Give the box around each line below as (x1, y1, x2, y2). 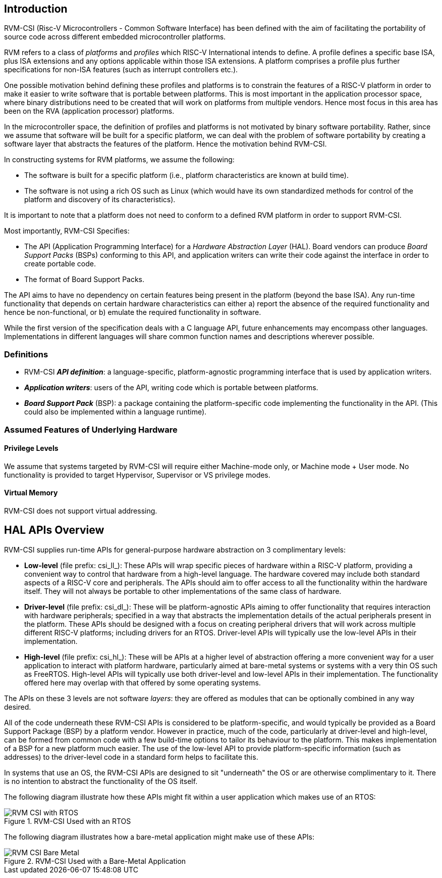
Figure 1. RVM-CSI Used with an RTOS (4, 816, 131, 825)
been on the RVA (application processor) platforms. (4, 107, 175, 116)
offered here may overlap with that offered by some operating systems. (24, 678, 261, 687)
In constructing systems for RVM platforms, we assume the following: (4, 155, 235, 164)
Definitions (4, 349, 48, 359)
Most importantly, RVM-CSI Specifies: (4, 226, 130, 236)
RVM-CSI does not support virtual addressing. (4, 506, 157, 515)
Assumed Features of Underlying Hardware (4, 424, 178, 435)
